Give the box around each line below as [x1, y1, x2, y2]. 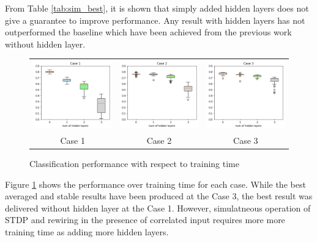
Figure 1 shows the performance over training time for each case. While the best [5, 177, 306, 190]
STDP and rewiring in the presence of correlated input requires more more [5, 213, 285, 226]
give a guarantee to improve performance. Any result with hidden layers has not [5, 13, 305, 26]
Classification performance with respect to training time [29, 157, 239, 170]
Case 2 [146, 133, 172, 146]
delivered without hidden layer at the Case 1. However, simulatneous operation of [5, 201, 311, 214]
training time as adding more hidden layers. [5, 226, 169, 238]
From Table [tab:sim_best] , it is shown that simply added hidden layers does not [5, 2, 309, 14]
